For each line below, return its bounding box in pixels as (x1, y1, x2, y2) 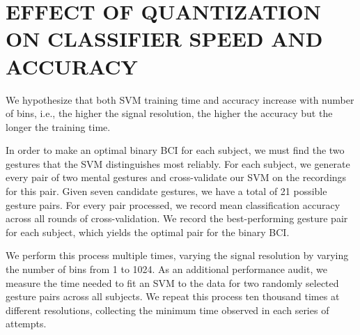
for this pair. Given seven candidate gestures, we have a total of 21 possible (6, 184, 327, 198)
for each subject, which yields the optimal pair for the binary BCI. (6, 224, 290, 239)
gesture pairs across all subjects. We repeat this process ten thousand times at (6, 289, 340, 304)
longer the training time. (6, 119, 111, 134)
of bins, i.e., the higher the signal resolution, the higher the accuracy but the (6, 106, 333, 120)
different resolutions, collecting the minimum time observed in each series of (6, 302, 329, 317)
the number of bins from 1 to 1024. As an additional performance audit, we (6, 262, 327, 276)
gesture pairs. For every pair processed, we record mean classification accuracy (6, 197, 341, 212)
